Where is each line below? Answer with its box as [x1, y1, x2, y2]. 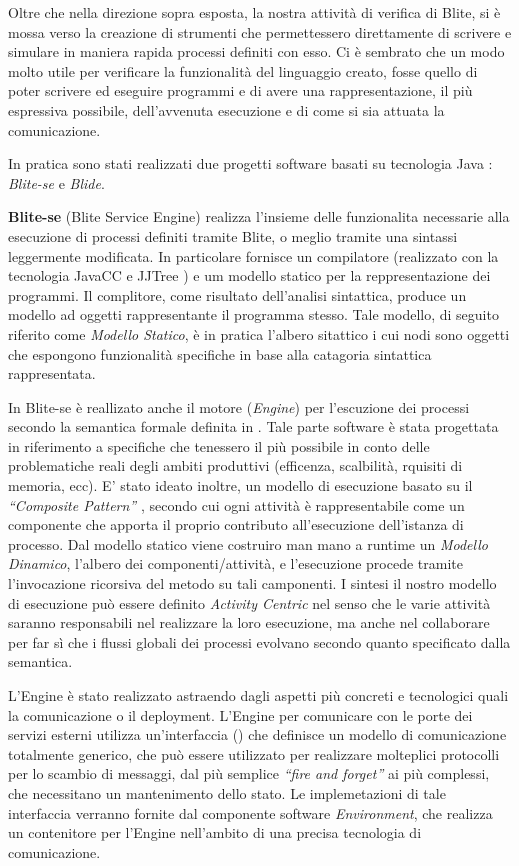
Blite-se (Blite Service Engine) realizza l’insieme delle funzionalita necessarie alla [8, 206, 510, 227]
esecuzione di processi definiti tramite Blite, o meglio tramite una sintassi [8, 225, 458, 246]
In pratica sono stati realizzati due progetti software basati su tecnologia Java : [8, 153, 493, 174]
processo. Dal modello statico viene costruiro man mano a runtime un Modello [8, 533, 488, 554]
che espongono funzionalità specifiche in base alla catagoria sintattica [8, 343, 432, 364]
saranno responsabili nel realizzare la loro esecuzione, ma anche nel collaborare [8, 612, 490, 633]
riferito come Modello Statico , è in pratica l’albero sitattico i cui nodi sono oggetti [8, 323, 510, 344]
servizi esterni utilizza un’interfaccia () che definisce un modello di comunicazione [8, 724, 507, 745]
